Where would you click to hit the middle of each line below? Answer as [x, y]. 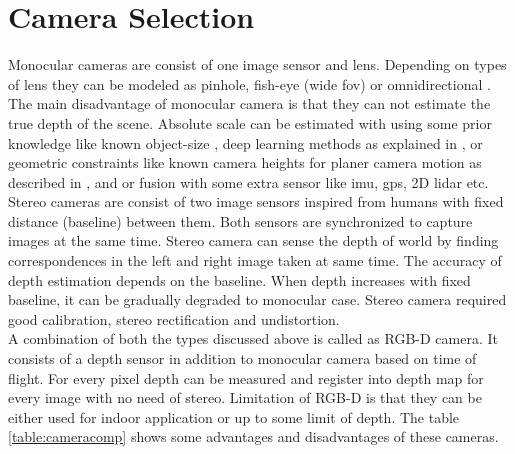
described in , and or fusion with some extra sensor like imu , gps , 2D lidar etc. [248, 181]
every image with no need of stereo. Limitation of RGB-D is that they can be [245, 397]
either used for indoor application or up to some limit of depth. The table [234, 416]
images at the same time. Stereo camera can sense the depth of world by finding [253, 240]
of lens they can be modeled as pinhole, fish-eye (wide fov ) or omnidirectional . [249, 83]
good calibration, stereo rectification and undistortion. [174, 318]
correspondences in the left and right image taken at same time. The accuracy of [255, 260]
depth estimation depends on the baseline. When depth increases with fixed [239, 279]
